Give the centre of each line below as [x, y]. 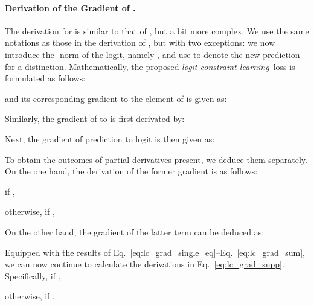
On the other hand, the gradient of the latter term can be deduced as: [135, 231]
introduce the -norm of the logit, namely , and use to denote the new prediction [152, 54]
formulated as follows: [45, 78]
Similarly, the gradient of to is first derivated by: [95, 119]
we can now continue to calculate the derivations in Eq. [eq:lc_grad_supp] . [145, 264]
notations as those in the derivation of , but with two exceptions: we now [140, 43]
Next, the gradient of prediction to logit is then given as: [110, 139]
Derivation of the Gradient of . [70, 8]
